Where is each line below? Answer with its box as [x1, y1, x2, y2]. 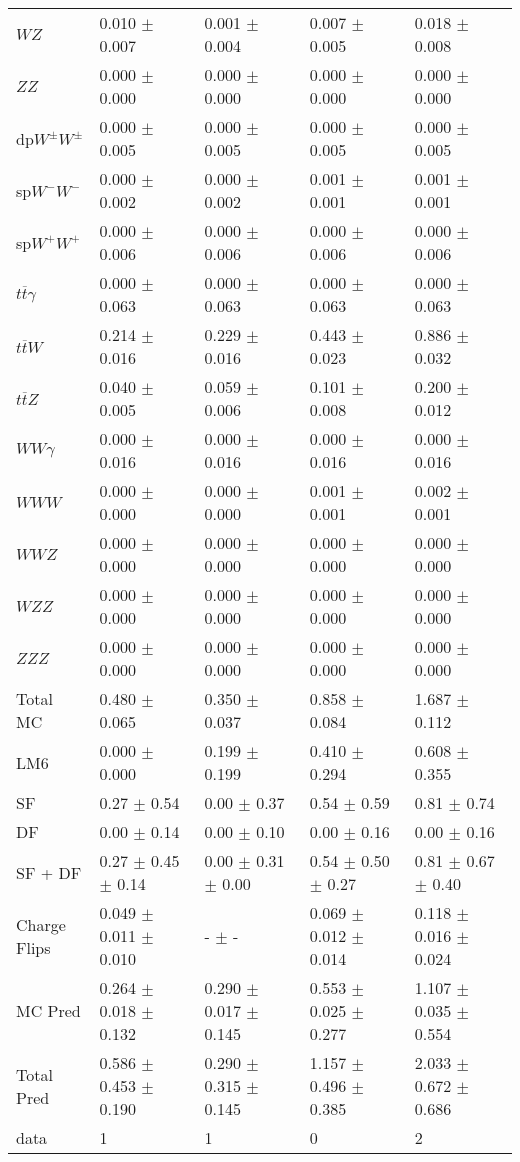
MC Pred [16, 999, 81, 1022]
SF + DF [16, 860, 82, 884]
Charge [16, 912, 66, 936]
